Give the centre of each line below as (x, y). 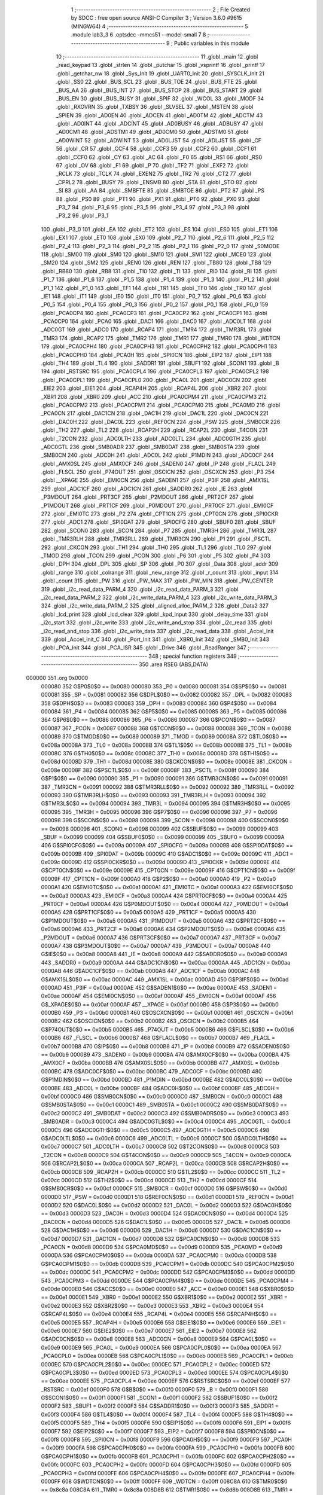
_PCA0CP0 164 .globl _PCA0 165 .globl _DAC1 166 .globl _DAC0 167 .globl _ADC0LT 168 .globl (156, 321)
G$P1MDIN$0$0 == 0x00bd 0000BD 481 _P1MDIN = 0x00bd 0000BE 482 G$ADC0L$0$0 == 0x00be (167, 1080)
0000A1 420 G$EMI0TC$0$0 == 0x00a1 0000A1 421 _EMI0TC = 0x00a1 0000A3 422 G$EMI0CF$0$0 (167, 887)
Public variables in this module (211, 43)
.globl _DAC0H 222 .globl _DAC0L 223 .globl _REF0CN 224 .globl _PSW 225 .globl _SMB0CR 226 (161, 422)
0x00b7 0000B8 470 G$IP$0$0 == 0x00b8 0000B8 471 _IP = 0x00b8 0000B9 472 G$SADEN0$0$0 (165, 1046)
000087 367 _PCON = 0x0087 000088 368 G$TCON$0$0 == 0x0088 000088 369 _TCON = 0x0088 (166, 728)
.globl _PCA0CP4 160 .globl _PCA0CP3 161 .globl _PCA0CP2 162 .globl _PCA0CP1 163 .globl (154, 313)
